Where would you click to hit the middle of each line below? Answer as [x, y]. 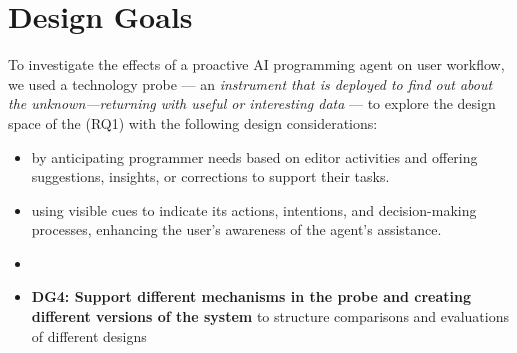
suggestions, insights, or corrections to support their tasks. [210, 176]
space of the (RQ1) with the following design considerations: [193, 122]
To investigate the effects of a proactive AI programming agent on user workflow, [256, 64]
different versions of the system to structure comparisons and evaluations [270, 316]
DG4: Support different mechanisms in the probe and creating [251, 296]
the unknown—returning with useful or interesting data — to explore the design [252, 103]
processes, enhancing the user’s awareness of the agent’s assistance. [236, 229]
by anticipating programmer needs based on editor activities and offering [254, 156]
